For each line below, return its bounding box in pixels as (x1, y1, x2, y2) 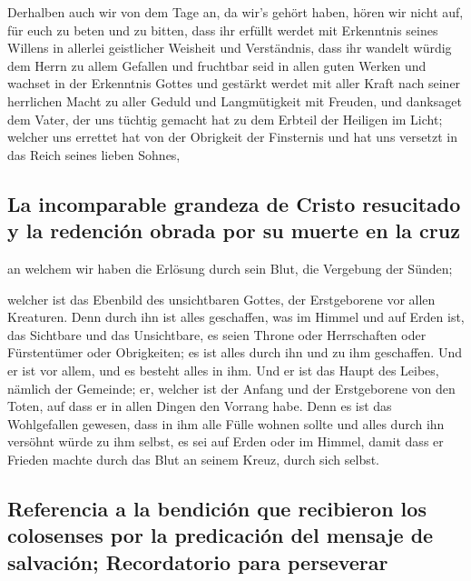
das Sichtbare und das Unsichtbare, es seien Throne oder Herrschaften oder (7, 325, 427, 344)
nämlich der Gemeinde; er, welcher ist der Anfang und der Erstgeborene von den (7, 378, 456, 397)
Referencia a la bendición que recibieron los (7, 494, 427, 522)
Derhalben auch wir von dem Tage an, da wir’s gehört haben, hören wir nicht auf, (7, 3, 464, 21)
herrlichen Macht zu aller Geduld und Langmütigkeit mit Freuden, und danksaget (7, 91, 462, 110)
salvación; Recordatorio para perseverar (7, 547, 388, 576)
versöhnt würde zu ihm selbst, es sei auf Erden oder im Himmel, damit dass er (7, 432, 444, 451)
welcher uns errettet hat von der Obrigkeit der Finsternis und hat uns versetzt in (7, 127, 457, 146)
